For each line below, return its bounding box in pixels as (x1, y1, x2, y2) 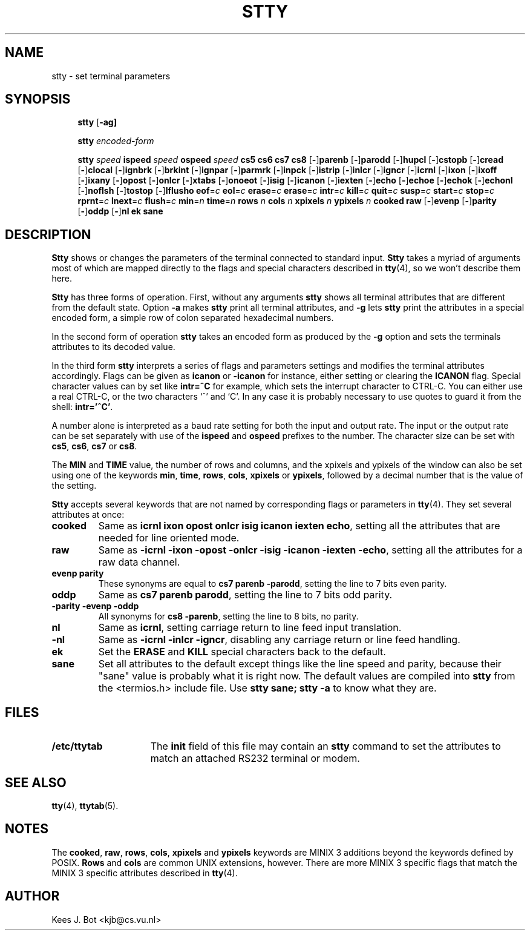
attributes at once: (51, 509, 125, 520)
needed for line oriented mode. (98, 532, 240, 544)
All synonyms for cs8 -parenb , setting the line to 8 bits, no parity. (98, 611, 359, 622)
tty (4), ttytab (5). (51, 800, 119, 811)
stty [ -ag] (77, 117, 117, 128)
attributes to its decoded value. (51, 342, 175, 352)
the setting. (51, 480, 97, 491)
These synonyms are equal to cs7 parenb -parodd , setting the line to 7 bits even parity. (98, 578, 447, 589)
